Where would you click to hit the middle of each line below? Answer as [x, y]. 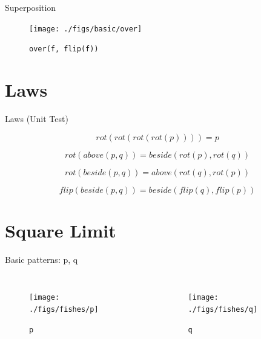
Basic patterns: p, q [41, 259]
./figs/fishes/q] [223, 309]
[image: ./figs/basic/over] [86, 29]
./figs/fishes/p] [64, 309]
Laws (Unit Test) [37, 119]
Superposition [31, 7]
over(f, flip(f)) [64, 49]
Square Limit [61, 230]
